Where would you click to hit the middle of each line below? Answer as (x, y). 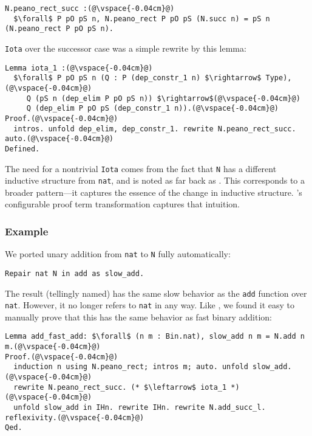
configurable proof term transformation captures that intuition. (123, 204)
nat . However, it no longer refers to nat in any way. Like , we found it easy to (150, 305)
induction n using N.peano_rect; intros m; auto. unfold (131, 367)
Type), (279, 78)
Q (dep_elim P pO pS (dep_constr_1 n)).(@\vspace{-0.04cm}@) (153, 109)
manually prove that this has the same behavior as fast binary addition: (138, 317)
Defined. (22, 149)
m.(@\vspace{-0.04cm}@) (53, 347)
